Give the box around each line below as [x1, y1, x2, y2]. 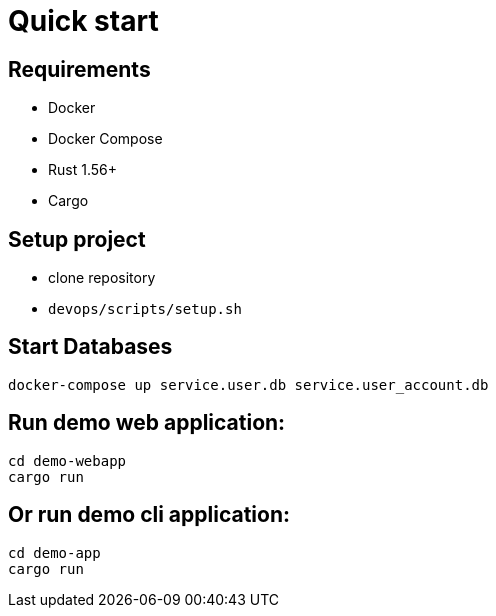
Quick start [8, 4, 159, 38]
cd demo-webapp [8, 452, 127, 469]
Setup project [8, 226, 146, 252]
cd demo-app [8, 544, 101, 561]
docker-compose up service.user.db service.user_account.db [8, 376, 489, 393]
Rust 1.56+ [48, 161, 117, 179]
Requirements [8, 56, 151, 82]
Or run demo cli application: [8, 502, 291, 528]
